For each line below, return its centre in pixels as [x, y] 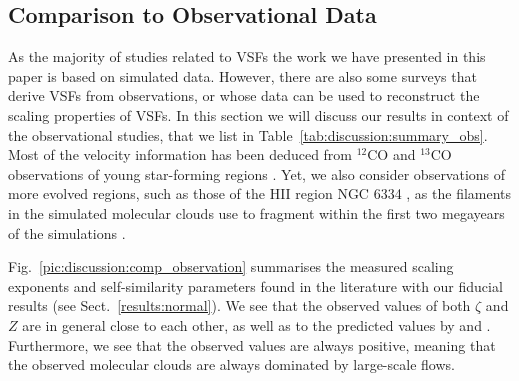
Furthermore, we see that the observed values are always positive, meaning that [252, 344]
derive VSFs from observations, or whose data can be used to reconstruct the [244, 95]
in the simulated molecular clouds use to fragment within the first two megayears [256, 212]
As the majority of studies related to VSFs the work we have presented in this [247, 56]
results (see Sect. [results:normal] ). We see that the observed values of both [239, 305]
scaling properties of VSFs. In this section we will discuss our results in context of [258, 114]
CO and [391, 154]
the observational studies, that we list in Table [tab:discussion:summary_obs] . [248, 134]
